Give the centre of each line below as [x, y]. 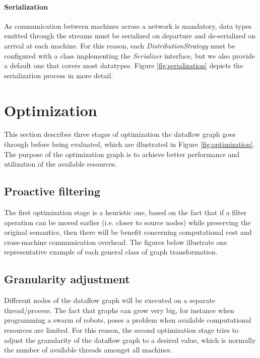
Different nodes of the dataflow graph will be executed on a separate [110, 300]
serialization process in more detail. [59, 75]
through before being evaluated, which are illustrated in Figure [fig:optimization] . [129, 144]
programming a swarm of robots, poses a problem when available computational [128, 320]
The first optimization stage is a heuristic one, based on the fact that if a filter [125, 212]
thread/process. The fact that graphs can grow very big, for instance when [119, 310]
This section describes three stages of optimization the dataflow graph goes [120, 134]
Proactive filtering [52, 191]
